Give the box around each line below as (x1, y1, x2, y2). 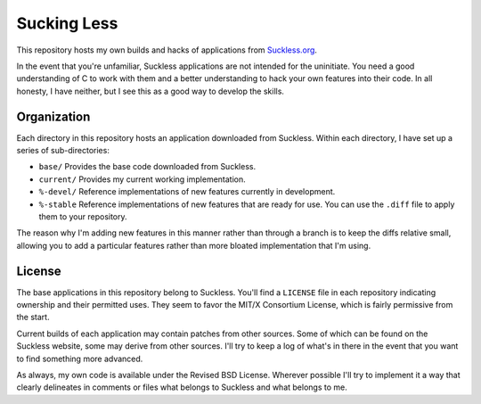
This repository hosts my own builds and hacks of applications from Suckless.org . (16, 45, 318, 55)
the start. (16, 312, 50, 323)
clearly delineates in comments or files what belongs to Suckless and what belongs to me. (16, 382, 347, 392)
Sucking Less (16, 13, 118, 33)
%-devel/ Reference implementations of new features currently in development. (38, 186, 336, 197)
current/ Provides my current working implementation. (38, 174, 247, 185)
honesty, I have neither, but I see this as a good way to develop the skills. (16, 86, 285, 96)
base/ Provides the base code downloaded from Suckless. (38, 161, 257, 172)
